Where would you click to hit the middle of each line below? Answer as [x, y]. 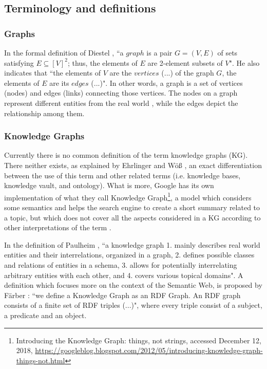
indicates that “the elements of [52, 73]
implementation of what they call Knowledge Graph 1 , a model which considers [128, 196]
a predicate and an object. [45, 315]
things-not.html [41, 360]
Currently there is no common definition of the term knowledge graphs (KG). [126, 155]
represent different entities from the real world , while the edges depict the [121, 103]
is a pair [159, 52]
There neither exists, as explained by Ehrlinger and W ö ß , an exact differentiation [133, 165]
